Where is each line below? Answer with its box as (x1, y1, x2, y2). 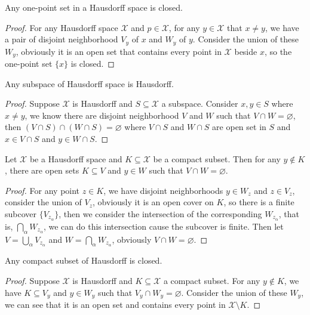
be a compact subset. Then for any (153, 152, 281, 165)
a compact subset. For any (163, 274, 260, 287)
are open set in (212, 121, 266, 133)
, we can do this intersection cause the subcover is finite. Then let (43, 220, 284, 232)
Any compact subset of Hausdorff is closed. (5, 254, 162, 267)
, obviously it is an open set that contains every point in (16, 45, 222, 57)
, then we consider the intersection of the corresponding (59, 208, 262, 220)
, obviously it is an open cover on (93, 196, 214, 208)
